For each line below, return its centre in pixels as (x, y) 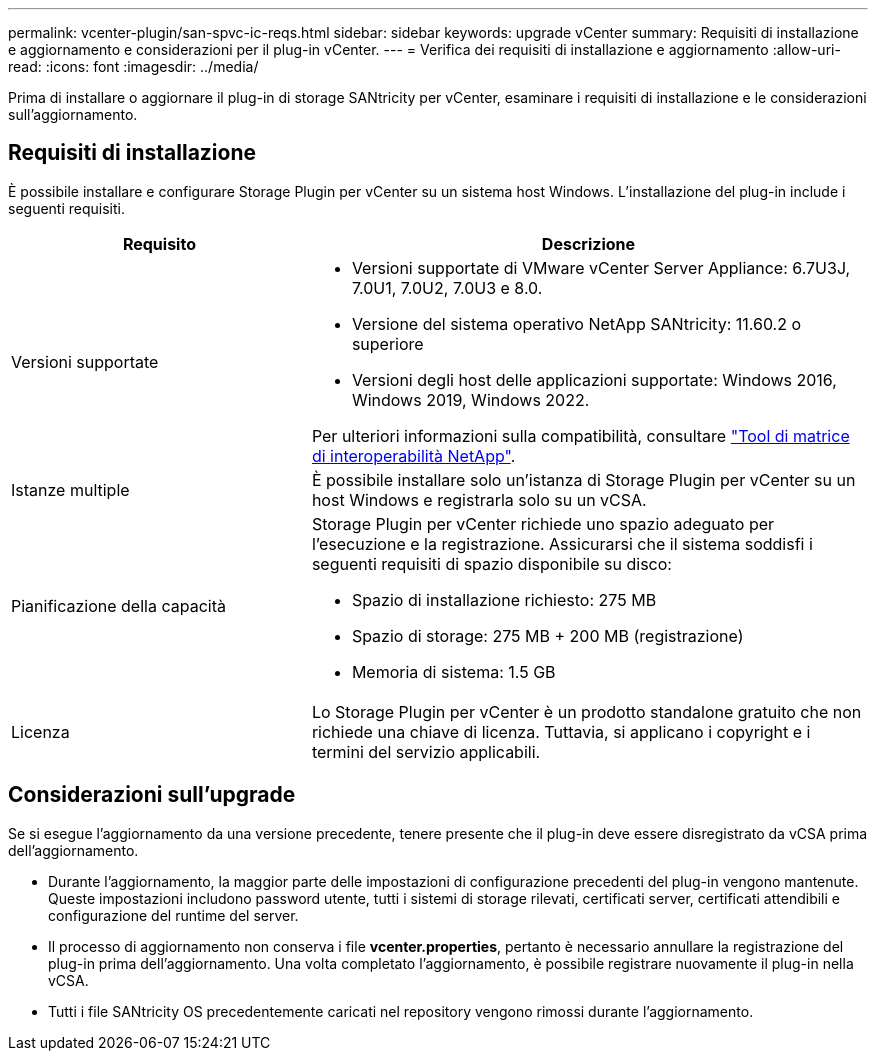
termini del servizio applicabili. (426, 751)
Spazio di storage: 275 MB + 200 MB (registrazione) (547, 635)
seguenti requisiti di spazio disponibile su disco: (491, 563)
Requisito (159, 243)
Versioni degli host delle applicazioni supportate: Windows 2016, (594, 379)
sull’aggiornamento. (73, 114)
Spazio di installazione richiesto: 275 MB (504, 599)
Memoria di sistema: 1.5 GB (453, 671)
